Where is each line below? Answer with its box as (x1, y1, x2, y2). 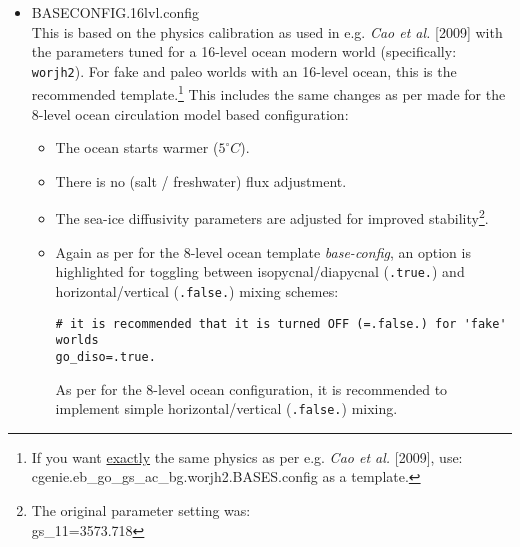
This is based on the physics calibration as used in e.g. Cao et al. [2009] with (31, 21, 503, 42)
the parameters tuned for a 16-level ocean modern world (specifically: (31, 41, 457, 62)
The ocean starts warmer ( (55, 137, 219, 158)
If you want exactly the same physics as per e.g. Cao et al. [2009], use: (31, 446, 463, 467)
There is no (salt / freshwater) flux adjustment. (55, 170, 347, 191)
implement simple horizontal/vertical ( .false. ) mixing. (55, 398, 398, 419)
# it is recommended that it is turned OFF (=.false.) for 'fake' (55, 316, 507, 331)
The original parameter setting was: (31, 500, 251, 521)
